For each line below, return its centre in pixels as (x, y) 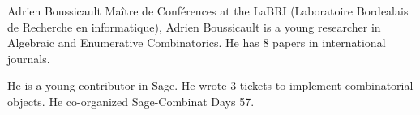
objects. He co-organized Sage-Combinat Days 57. (131, 101)
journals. (29, 58)
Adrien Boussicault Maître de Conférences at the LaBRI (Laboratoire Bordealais (208, 11)
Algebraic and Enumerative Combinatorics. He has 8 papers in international (197, 43)
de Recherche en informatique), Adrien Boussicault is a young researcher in (194, 26)
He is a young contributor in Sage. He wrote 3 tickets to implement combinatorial (210, 85)
